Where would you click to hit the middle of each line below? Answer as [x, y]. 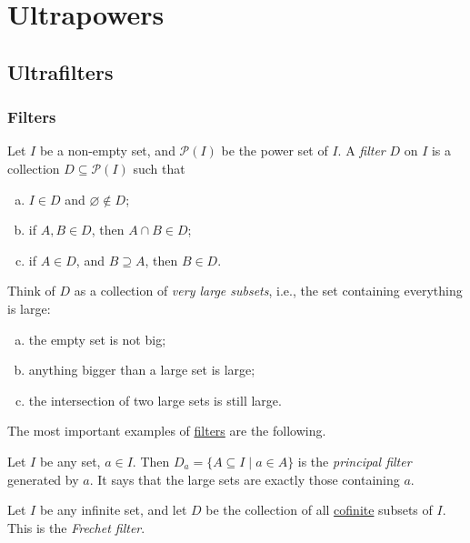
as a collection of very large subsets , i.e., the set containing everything [268, 291]
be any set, [70, 461]
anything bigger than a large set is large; [142, 370]
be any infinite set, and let [113, 510]
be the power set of [275, 151]
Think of [31, 291]
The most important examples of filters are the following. [167, 431]
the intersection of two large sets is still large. [155, 400]
